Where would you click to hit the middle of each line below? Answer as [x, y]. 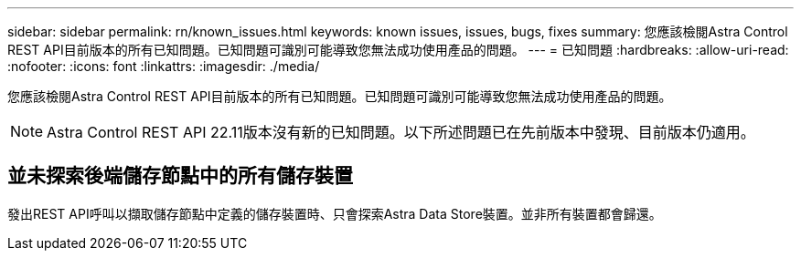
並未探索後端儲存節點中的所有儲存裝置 [180, 176]
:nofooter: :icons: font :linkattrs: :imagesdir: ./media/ [164, 66]
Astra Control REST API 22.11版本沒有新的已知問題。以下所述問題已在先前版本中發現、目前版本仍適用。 [401, 132]
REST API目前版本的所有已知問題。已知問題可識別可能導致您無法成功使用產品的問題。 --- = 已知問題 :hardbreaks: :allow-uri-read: [398, 50]
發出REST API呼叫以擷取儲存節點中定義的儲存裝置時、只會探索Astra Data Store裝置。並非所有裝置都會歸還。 [335, 213]
